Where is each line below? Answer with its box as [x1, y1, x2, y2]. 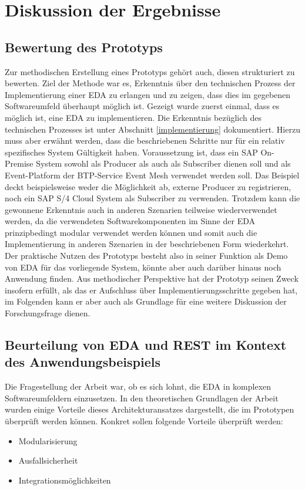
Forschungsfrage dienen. [5, 307, 91, 319]
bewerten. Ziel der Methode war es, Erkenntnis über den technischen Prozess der [5, 77, 296, 89]
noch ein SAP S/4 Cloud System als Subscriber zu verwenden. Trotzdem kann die [5, 192, 300, 204]
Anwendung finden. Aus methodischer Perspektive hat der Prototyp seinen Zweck [5, 272, 299, 285]
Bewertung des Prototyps [5, 38, 163, 56]
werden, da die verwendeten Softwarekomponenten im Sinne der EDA [5, 215, 255, 227]
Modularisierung [18, 434, 78, 447]
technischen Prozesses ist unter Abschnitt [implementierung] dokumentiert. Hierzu [5, 123, 300, 135]
